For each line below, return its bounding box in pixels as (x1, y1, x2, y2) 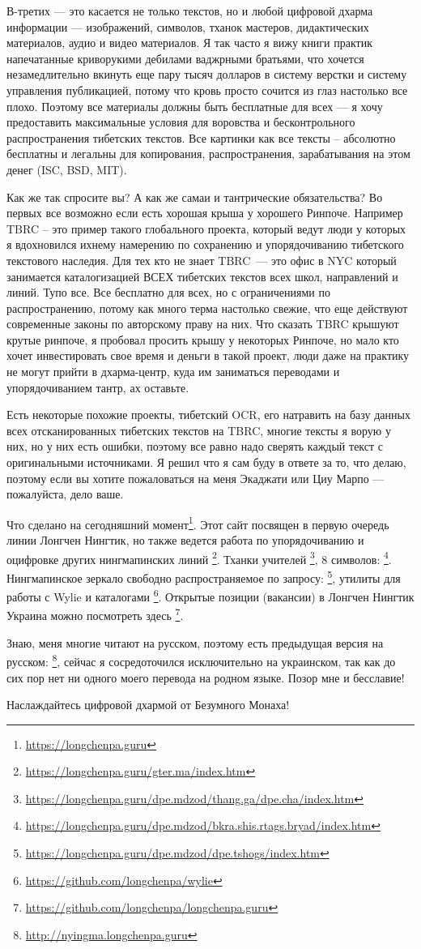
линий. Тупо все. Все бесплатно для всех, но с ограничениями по (6, 284, 330, 301)
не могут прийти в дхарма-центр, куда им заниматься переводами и (6, 363, 340, 380)
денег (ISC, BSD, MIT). (6, 160, 127, 177)
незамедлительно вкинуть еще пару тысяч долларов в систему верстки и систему (6, 66, 407, 83)
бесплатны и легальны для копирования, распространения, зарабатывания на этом (6, 145, 410, 162)
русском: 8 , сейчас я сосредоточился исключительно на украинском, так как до (6, 651, 396, 669)
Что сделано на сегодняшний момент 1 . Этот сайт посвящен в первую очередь (6, 513, 389, 532)
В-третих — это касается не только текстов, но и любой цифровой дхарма (6, 2, 373, 19)
